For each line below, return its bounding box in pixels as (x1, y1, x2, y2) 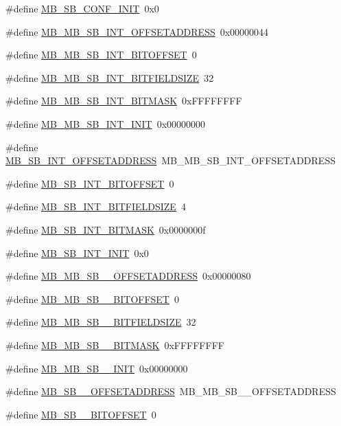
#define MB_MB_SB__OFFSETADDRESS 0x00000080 (5, 269, 251, 283)
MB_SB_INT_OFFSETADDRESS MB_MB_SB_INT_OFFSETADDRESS (5, 153, 336, 168)
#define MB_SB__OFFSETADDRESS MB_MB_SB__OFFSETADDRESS (5, 384, 336, 399)
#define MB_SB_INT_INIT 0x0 (5, 245, 149, 260)
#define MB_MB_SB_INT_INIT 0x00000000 (5, 116, 206, 131)
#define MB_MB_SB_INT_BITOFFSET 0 (5, 47, 197, 62)
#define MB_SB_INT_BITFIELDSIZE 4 (5, 199, 186, 214)
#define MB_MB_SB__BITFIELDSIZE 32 (5, 315, 196, 329)
